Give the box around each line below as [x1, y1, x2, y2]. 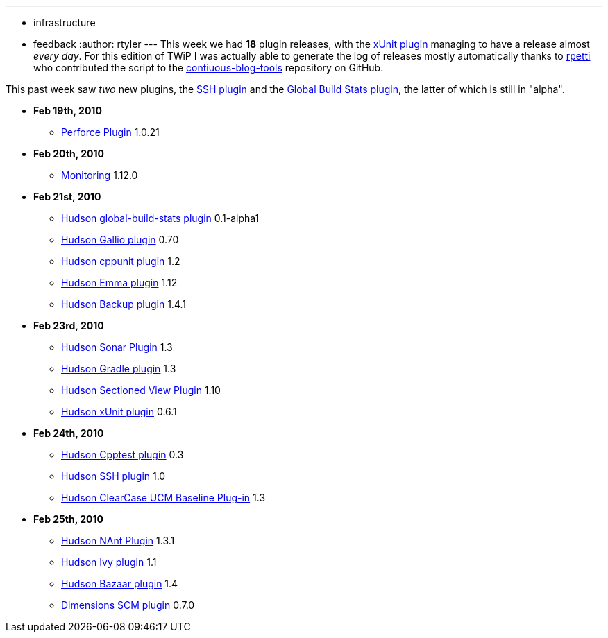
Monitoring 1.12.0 [61, 169, 138, 181]
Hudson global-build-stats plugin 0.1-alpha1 [61, 212, 260, 224]
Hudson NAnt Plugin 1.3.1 [61, 535, 175, 546]
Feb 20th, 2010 [33, 148, 104, 159]
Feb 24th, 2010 [33, 427, 104, 439]
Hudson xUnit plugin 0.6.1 [61, 406, 177, 417]
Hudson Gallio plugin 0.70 [61, 234, 179, 245]
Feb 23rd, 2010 [33, 320, 104, 331]
